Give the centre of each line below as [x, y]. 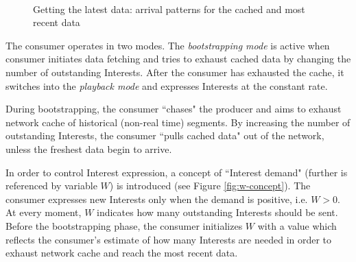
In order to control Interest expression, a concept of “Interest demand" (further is [177, 172]
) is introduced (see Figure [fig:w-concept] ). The [210, 186]
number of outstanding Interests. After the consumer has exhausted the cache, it [175, 72]
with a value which [297, 225]
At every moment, [44, 212]
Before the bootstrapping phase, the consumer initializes [124, 225]
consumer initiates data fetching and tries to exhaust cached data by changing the [178, 59]
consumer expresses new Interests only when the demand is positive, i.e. [157, 199]
